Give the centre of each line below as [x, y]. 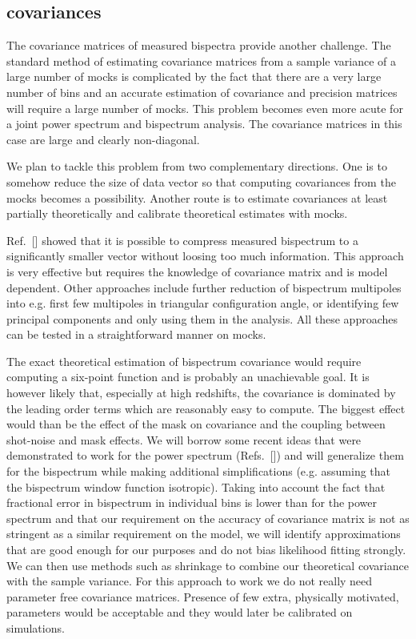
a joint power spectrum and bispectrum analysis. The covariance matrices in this [204, 124]
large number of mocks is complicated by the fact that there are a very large [194, 76]
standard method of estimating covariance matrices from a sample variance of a [201, 60]
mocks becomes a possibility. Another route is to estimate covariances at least [197, 197]
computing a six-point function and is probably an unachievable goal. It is [188, 377]
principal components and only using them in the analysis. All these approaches [202, 318]
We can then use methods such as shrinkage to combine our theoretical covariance [208, 565]
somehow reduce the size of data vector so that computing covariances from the [201, 181]
